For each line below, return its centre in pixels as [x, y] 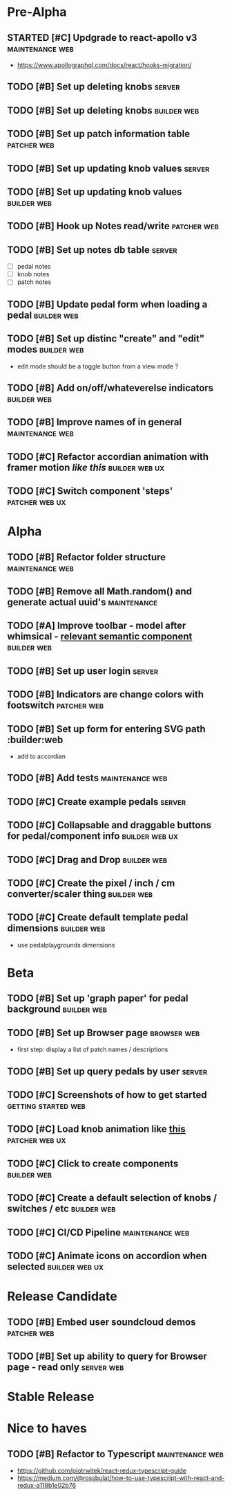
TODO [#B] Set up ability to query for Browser [107, 1356]
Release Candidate [62, 1297]
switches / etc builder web [61, 1209]
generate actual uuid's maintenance [82, 602]
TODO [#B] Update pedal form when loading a [107, 304]
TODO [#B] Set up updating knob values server [108, 168]
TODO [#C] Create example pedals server [97, 802]
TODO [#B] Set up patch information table [99, 134]
